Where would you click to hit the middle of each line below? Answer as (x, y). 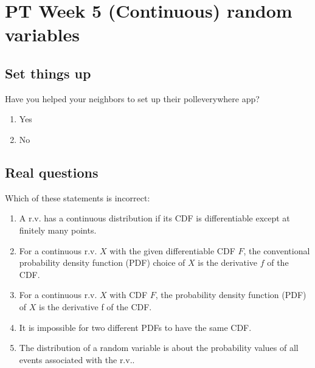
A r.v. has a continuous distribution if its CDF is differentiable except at (154, 218)
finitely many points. (58, 230)
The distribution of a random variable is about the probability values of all (159, 348)
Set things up (48, 73)
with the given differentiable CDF (172, 250)
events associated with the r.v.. (77, 359)
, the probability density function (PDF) (231, 295)
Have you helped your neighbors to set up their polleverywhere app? (132, 98)
